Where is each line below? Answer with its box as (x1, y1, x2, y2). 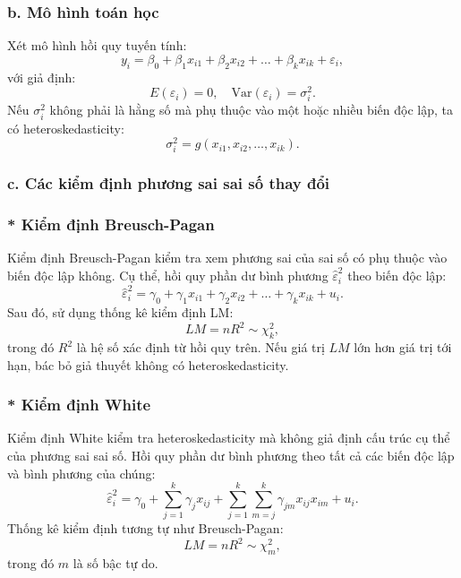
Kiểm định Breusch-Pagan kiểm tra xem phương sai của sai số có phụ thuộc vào (7, 248, 448, 267)
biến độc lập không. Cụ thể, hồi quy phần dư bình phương (7, 266, 329, 285)
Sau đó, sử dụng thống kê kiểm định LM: (7, 303, 234, 322)
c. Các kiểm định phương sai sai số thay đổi (7, 172, 330, 194)
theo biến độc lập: (347, 266, 447, 285)
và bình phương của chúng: (7, 463, 156, 482)
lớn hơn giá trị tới (354, 338, 452, 357)
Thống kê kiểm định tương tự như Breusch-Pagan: (7, 519, 284, 538)
